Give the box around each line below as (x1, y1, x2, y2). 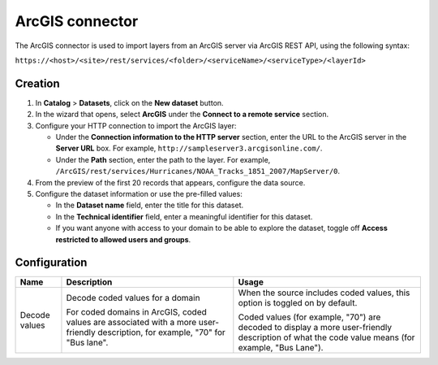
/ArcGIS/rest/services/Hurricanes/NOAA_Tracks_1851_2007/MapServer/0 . (55, 167, 341, 176)
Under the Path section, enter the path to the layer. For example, (55, 154, 271, 164)
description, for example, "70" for (97, 327, 226, 338)
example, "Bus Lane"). (238, 342, 324, 354)
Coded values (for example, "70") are (238, 311, 381, 323)
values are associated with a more (66, 317, 197, 328)
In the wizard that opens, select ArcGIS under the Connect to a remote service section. (35, 110, 329, 119)
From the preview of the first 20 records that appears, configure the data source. (35, 177, 306, 187)
